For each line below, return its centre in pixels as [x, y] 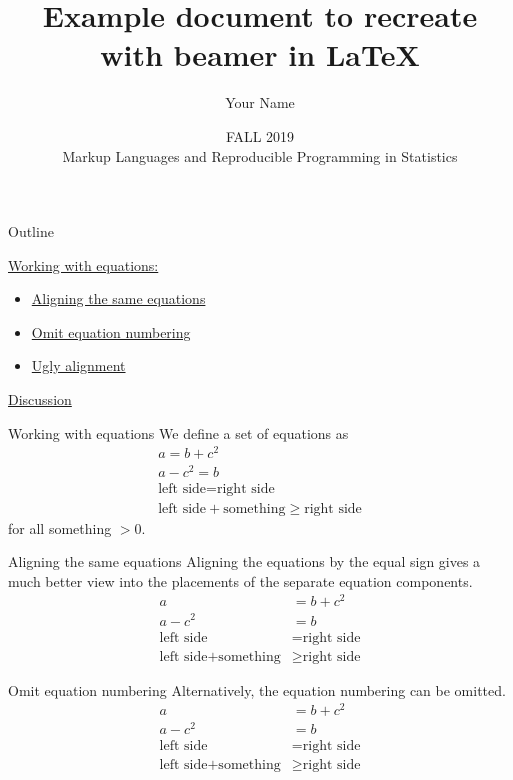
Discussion [40, 399]
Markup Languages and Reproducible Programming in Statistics [260, 155]
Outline [31, 231]
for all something [60, 527]
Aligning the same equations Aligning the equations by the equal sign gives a [244, 561]
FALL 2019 [260, 135]
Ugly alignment [78, 365]
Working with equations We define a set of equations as [178, 432]
